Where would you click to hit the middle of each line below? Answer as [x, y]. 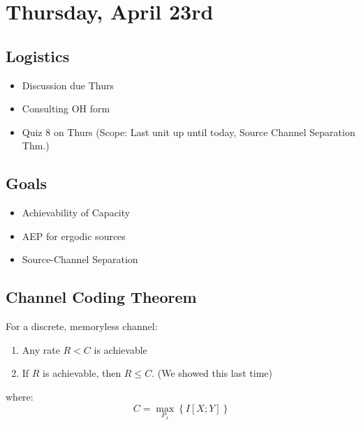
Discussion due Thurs [68, 85]
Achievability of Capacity [76, 212]
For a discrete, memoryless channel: [82, 326]
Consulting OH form [66, 109]
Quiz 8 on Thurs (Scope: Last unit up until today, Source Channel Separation [189, 132]
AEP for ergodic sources [74, 236]
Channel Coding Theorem [101, 297]
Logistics [38, 55]
